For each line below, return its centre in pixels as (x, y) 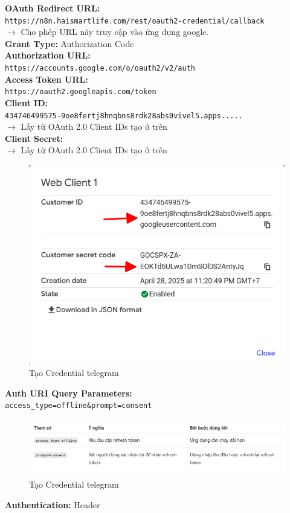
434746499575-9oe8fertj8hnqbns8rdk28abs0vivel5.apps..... (124, 116)
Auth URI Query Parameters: (69, 393)
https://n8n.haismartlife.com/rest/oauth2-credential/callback (135, 21)
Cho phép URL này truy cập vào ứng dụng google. (115, 32)
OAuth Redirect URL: (53, 8)
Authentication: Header (53, 504)
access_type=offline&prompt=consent (79, 406)
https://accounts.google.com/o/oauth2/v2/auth (100, 69)
